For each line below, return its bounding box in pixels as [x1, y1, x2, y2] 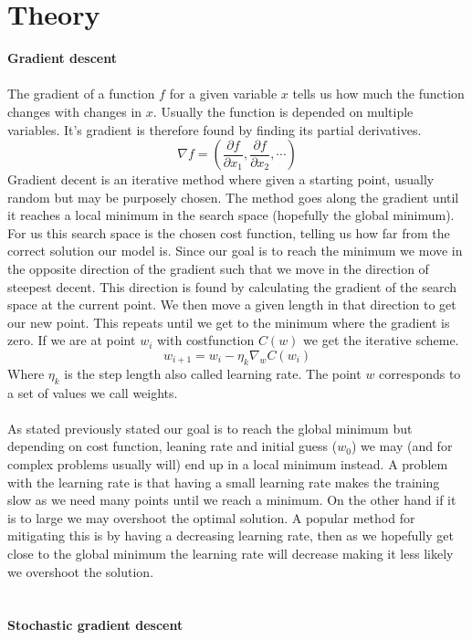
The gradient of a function [7, 84, 155, 103]
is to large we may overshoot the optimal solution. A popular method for [7, 508, 415, 527]
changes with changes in [7, 101, 142, 121]
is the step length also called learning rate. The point [64, 363, 362, 383]
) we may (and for [351, 436, 453, 456]
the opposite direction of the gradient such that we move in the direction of [7, 259, 429, 278]
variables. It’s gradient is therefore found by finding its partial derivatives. [7, 120, 422, 139]
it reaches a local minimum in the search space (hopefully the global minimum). [7, 205, 455, 225]
